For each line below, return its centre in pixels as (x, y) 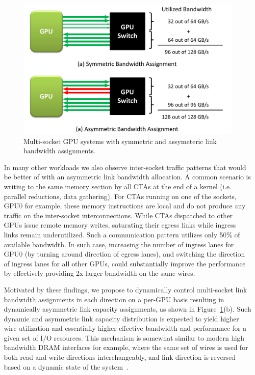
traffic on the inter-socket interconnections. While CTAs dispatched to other (118, 215)
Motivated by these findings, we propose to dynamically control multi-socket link (126, 289)
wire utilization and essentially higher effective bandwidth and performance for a (125, 328)
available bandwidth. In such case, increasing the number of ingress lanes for (119, 244)
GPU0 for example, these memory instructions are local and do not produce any (125, 206)
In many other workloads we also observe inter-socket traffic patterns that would (125, 167)
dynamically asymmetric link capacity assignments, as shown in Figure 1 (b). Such (127, 309)
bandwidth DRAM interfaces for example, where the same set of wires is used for (126, 347)
